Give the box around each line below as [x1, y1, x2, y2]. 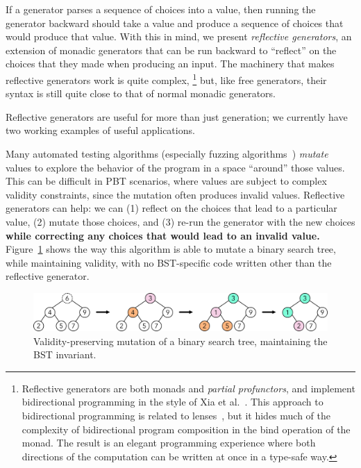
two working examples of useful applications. [6, 123, 195, 137]
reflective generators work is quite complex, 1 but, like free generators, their [6, 70, 327, 87]
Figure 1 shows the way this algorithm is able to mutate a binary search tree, [6, 242, 336, 256]
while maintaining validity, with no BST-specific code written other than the [6, 255, 332, 269]
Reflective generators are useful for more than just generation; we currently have [6, 109, 348, 124]
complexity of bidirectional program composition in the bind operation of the [22, 421, 351, 436]
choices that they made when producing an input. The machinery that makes [6, 56, 335, 71]
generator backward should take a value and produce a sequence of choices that [6, 15, 344, 30]
